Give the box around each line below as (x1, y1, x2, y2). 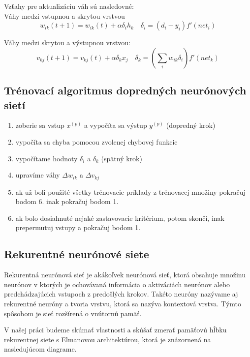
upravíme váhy (15, 170, 60, 180)
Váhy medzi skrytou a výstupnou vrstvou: (4, 37, 130, 48)
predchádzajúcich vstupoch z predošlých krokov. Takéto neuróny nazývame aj (4, 289, 238, 299)
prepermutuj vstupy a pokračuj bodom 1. (15, 222, 141, 233)
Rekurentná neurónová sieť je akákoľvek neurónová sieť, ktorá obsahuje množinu (4, 269, 246, 280)
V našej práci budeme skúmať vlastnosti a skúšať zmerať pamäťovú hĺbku (4, 325, 227, 335)
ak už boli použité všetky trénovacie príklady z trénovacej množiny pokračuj (15, 186, 246, 197)
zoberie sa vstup (15, 120, 64, 130)
